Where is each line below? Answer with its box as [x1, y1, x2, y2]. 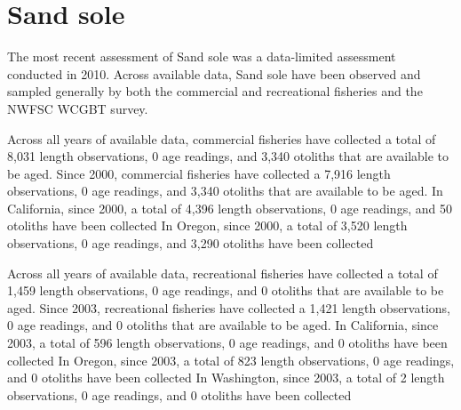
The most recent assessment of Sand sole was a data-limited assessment [7, 47, 396, 66]
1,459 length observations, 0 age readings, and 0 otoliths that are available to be [7, 281, 444, 300]
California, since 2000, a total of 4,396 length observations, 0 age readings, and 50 [7, 198, 452, 217]
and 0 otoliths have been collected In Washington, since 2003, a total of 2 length [7, 368, 445, 387]
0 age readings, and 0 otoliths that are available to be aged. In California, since [7, 316, 439, 334]
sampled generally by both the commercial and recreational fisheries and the [7, 82, 423, 100]
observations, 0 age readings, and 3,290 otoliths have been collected [7, 234, 374, 253]
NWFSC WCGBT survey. [7, 99, 148, 117]
